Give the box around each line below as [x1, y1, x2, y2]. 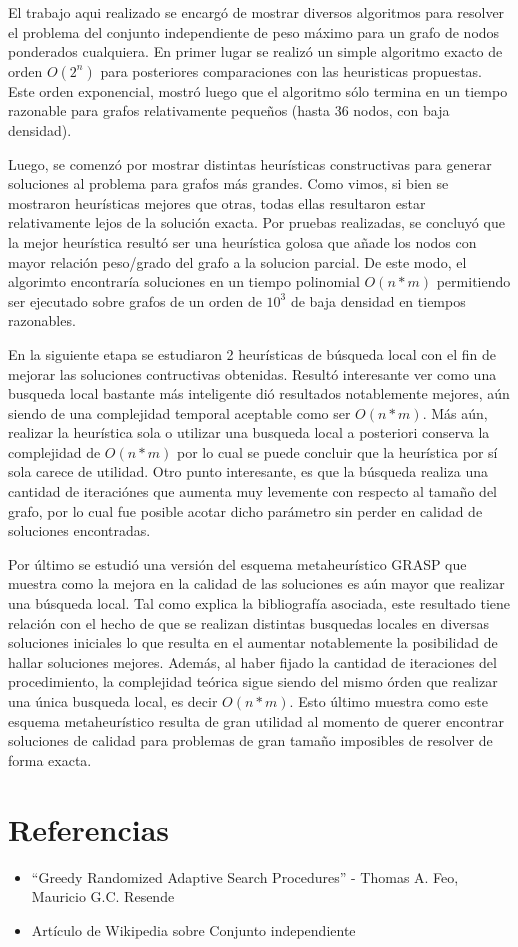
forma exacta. [8, 749, 92, 770]
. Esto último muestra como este [289, 691, 488, 711]
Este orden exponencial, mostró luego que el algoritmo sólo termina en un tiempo [8, 80, 508, 101]
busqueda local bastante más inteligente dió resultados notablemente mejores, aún [8, 383, 510, 404]
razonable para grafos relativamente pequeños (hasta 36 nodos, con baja [8, 100, 450, 121]
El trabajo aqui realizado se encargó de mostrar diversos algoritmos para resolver [8, 2, 505, 22]
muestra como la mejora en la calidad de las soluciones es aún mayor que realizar [8, 573, 505, 594]
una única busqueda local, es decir [8, 691, 218, 711]
